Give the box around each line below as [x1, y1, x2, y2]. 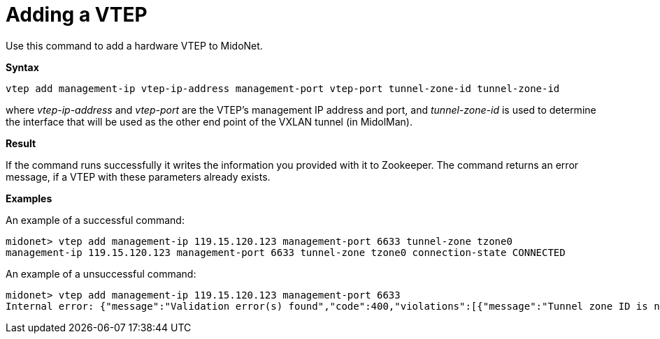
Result [6, 137, 36, 149]
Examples [6, 192, 52, 204]
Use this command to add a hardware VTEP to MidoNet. [6, 39, 263, 52]
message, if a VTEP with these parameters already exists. [6, 170, 271, 183]
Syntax [6, 61, 39, 73]
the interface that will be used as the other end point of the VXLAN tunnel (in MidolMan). [6, 115, 412, 128]
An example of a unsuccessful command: [6, 267, 196, 280]
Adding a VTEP [6, 3, 148, 27]
